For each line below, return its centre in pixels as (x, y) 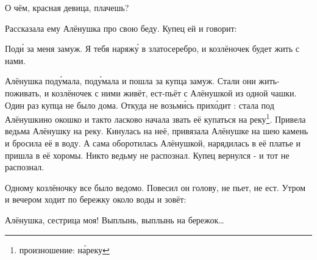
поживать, (23, 92)
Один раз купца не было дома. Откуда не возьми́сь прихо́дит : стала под (140, 105)
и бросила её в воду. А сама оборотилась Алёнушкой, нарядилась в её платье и (153, 143)
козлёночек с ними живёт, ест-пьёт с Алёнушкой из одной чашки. (174, 92)
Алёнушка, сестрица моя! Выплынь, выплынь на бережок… (115, 219)
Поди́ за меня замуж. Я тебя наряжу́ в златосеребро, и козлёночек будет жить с (152, 49)
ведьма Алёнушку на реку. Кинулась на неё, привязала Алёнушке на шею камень (157, 131)
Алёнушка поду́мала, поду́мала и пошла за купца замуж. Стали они (130, 81)
